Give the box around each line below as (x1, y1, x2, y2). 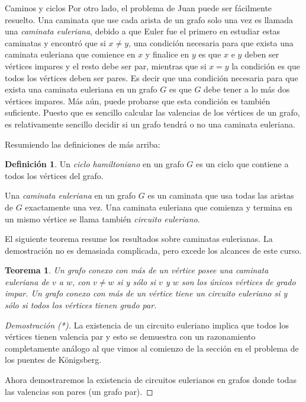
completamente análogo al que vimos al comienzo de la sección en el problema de (5, 342, 299, 354)
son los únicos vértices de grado (181, 275, 296, 288)
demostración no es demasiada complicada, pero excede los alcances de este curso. (5, 244, 302, 256)
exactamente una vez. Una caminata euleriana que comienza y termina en (25, 200, 292, 213)
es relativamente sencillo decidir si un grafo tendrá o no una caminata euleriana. (5, 117, 295, 130)
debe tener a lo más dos (204, 83, 290, 95)
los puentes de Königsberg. (5, 353, 102, 366)
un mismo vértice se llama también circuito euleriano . (5, 212, 200, 225)
